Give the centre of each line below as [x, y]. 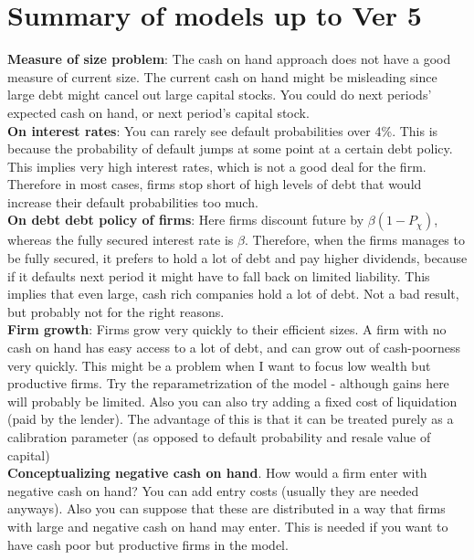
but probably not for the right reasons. [116, 311]
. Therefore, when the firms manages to [354, 240]
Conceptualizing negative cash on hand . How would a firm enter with [217, 473]
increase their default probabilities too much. [133, 201]
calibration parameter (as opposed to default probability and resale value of [219, 437]
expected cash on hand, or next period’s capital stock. [158, 112]
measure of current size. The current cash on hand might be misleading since [222, 76]
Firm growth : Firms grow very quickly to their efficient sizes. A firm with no [227, 329]
